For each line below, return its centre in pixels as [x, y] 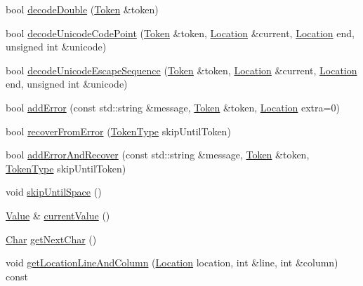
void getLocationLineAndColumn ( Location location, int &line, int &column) [172, 263]
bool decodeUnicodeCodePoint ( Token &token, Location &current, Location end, [180, 33]
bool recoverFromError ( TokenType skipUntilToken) [118, 131]
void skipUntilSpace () [54, 192]
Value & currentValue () [58, 215]
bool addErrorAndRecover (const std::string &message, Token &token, [158, 155]
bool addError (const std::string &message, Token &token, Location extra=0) [173, 107]
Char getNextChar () [51, 239]
